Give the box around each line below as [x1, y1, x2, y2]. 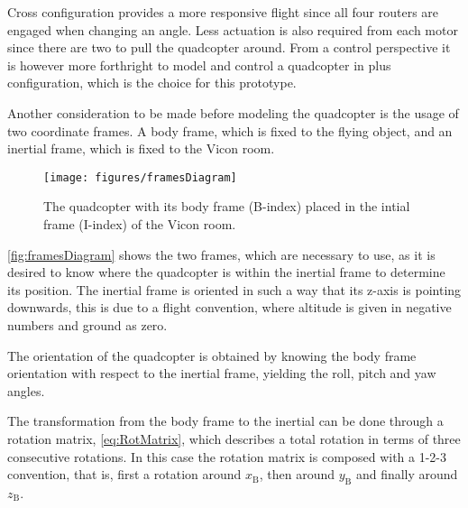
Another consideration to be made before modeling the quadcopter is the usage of [7, 103, 459, 122]
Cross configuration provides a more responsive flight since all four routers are [7, 3, 439, 21]
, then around [259, 465, 335, 484]
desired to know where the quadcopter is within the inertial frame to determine [7, 263, 445, 282]
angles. [7, 381, 45, 400]
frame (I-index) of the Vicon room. [43, 215, 236, 233]
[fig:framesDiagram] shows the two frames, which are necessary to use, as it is [7, 245, 436, 263]
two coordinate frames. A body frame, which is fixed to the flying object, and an [7, 121, 453, 140]
